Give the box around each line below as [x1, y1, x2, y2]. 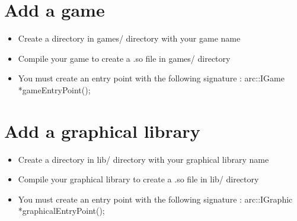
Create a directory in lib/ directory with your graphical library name [18, 153, 269, 165]
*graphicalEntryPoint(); [18, 204, 105, 217]
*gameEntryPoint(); [18, 83, 91, 96]
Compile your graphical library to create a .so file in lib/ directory [18, 173, 259, 185]
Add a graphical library [4, 118, 200, 143]
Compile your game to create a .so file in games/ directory [18, 52, 231, 64]
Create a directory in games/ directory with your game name [18, 32, 241, 45]
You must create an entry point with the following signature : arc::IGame [18, 72, 285, 84]
